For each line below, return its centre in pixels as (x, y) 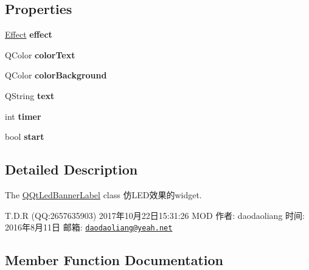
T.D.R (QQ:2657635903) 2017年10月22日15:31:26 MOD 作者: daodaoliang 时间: (155, 215)
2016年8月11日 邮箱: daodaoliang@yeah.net (89, 227)
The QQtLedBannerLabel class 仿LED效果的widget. (103, 194)
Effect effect (29, 34)
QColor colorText (40, 54)
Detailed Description (71, 169)
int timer (23, 116)
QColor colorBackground (56, 75)
